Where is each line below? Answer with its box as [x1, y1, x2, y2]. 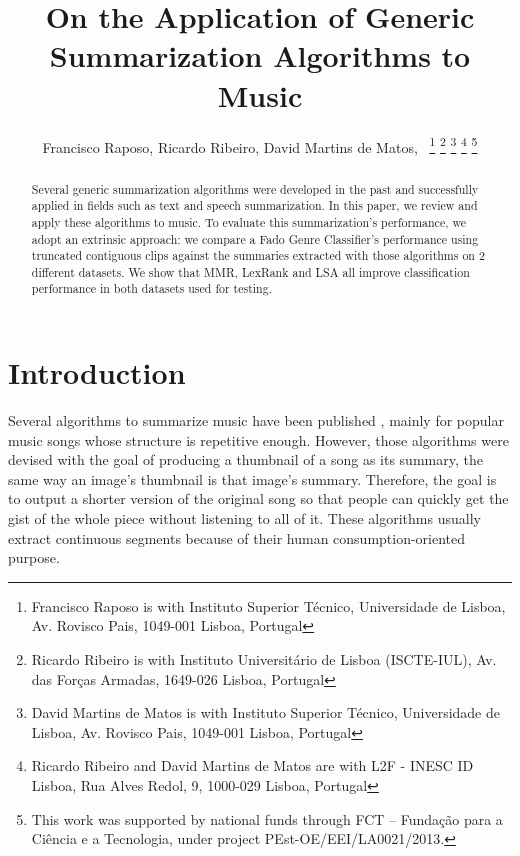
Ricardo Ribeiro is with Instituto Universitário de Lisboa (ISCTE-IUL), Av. [31, 649, 497, 670]
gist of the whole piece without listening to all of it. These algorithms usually [8, 508, 481, 529]
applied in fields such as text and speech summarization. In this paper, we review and [31, 197, 478, 214]
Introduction [8, 352, 186, 393]
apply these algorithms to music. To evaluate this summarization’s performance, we [31, 213, 466, 230]
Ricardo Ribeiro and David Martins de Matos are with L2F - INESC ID [31, 755, 474, 776]
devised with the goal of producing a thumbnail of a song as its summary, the [8, 449, 483, 470]
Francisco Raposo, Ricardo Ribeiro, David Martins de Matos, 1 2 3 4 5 [42, 133, 478, 157]
